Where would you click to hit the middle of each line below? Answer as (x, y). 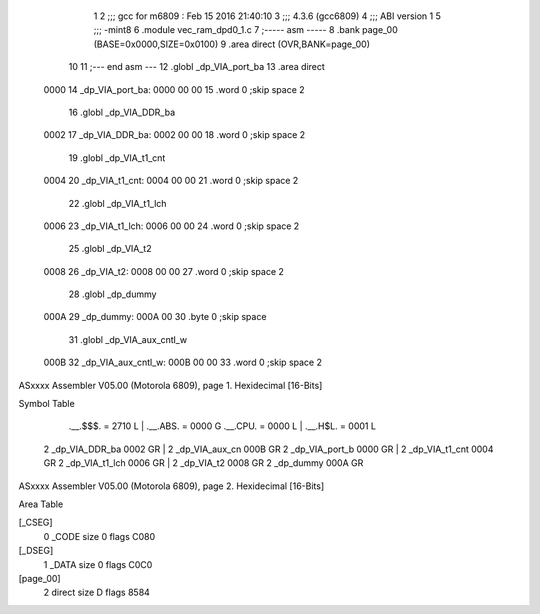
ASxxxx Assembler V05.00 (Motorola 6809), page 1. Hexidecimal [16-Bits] (170, 385)
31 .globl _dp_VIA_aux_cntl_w (128, 339)
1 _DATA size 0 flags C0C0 (98, 564)
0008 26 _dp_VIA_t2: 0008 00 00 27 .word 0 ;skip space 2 (164, 271)
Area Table (41, 504)
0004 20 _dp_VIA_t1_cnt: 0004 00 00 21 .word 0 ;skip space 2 (171, 181)
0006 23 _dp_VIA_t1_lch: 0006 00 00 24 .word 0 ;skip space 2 (171, 226)
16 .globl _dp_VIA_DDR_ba (122, 112)
